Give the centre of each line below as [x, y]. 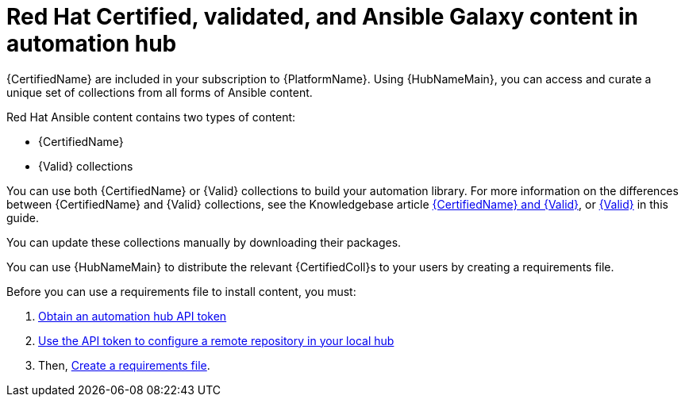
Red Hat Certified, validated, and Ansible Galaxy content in [322, 17]
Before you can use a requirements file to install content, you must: [181, 291]
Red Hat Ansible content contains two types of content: [151, 117]
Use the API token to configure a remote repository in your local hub [216, 340]
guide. [23, 217]
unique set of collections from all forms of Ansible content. [160, 92]
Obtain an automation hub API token [133, 316]
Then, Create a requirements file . [124, 365]
